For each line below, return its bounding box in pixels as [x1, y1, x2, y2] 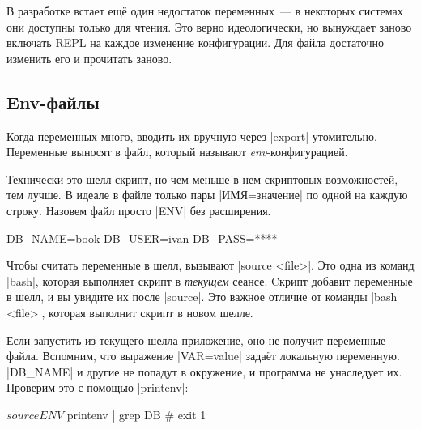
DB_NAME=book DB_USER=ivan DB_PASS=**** [6, 229, 278, 246]
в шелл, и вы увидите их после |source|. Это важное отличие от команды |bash [6, 288, 398, 305]
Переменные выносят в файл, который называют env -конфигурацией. [6, 143, 348, 160]
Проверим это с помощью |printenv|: [6, 379, 189, 396]
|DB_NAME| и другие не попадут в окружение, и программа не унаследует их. [6, 363, 402, 380]
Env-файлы [6, 89, 100, 114]
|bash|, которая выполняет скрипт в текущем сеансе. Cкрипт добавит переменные [6, 272, 413, 289]
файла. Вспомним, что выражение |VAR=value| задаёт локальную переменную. [6, 347, 400, 364]
